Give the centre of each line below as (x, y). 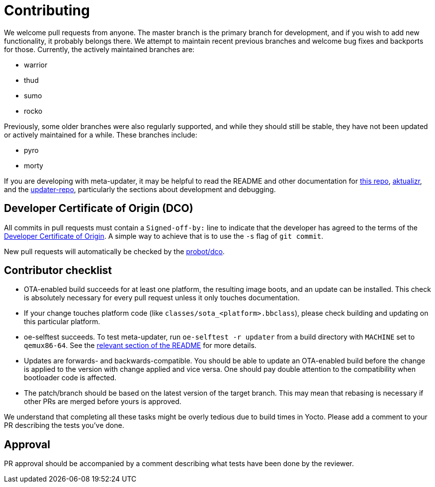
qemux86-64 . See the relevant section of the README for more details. (140, 346)
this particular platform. (62, 322)
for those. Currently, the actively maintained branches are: (99, 49)
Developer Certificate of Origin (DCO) (99, 209)
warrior (36, 65)
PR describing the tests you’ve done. (64, 425)
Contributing (47, 10)
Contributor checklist (58, 271)
